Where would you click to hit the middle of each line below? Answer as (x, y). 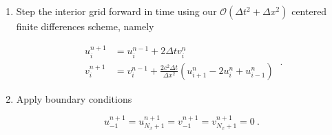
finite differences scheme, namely (85, 26)
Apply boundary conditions (74, 98)
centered (309, 11)
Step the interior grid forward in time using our (116, 11)
